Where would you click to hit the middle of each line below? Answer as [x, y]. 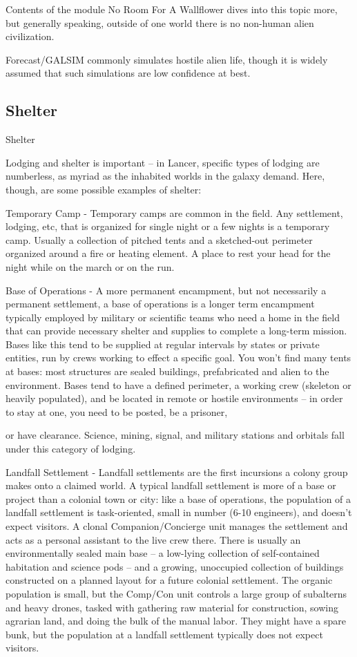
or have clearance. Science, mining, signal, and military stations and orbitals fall [175, 435]
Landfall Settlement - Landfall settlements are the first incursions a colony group [177, 472]
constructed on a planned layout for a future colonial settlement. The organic [169, 580]
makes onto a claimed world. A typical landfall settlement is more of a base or [171, 485]
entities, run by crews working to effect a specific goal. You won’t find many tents [178, 358]
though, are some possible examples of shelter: [104, 189]
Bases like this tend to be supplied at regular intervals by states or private [163, 344]
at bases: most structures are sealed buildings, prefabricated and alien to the [167, 371]
